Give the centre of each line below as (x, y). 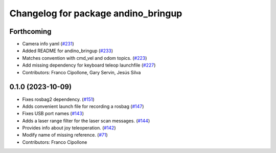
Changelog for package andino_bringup (96, 13)
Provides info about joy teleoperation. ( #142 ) (69, 128)
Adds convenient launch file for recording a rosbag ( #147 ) (83, 106)
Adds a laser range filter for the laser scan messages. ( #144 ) (86, 121)
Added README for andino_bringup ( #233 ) (68, 51)
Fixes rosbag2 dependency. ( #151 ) (58, 99)
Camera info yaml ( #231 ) (48, 44)
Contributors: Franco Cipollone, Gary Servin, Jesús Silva (82, 72)
